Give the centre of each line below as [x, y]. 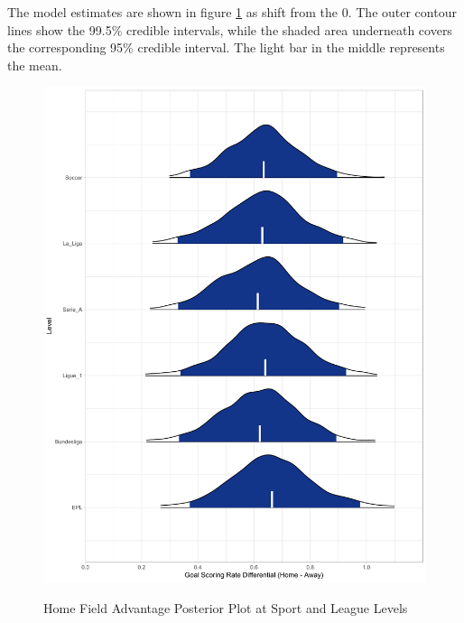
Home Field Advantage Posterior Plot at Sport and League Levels [226, 607]
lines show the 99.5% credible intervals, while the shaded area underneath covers [230, 29]
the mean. [35, 65]
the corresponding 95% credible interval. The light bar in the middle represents [226, 47]
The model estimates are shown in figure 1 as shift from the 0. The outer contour [232, 12]
